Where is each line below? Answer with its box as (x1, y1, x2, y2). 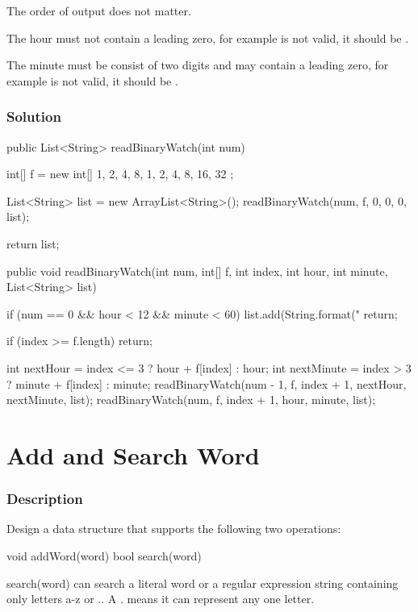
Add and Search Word (6, 438, 260, 471)
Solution (6, 106, 61, 127)
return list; (6, 235, 60, 252)
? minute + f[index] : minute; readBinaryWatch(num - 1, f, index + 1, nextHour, (6, 375, 407, 392)
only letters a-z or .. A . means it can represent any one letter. (6, 590, 315, 607)
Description (6, 489, 83, 509)
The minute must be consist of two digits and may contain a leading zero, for (6, 56, 389, 73)
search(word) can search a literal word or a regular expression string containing (6, 574, 399, 591)
